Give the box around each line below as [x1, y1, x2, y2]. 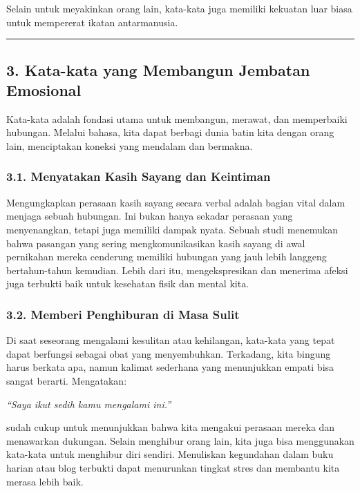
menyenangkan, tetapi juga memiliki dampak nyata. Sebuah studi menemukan [6, 222, 339, 236]
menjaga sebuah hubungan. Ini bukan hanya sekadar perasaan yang [6, 209, 293, 223]
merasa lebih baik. [6, 474, 84, 488]
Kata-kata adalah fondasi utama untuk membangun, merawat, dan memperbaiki [6, 111, 348, 126]
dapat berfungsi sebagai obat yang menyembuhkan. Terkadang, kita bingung [6, 346, 331, 360]
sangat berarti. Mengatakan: [6, 373, 127, 387]
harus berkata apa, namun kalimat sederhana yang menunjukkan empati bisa [6, 360, 334, 374]
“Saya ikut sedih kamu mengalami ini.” [6, 396, 171, 411]
